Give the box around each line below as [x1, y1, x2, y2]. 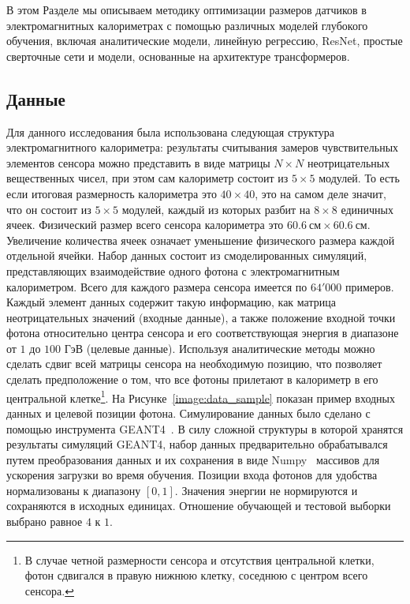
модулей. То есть [319, 170, 400, 186]
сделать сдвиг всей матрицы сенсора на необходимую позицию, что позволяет [6, 355, 382, 372]
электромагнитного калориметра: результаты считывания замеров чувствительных [6, 139, 399, 156]
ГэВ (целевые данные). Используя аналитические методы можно [64, 340, 375, 356]
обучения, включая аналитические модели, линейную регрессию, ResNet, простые [6, 32, 403, 49]
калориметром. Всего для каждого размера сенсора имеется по [6, 278, 307, 294]
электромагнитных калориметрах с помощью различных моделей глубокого [6, 17, 368, 33]
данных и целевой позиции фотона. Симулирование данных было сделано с [6, 404, 371, 421]
